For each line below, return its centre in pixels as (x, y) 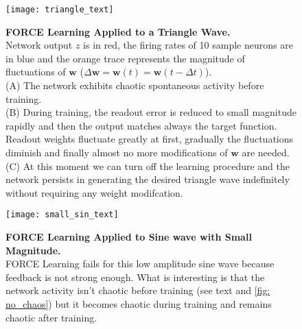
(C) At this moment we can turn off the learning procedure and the (148, 166)
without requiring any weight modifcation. (94, 192)
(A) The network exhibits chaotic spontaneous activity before (135, 85)
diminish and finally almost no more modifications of (117, 152)
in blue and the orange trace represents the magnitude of (125, 58)
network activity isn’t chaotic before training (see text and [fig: (138, 290)
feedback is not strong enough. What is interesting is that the (135, 277)
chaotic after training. (51, 317)
